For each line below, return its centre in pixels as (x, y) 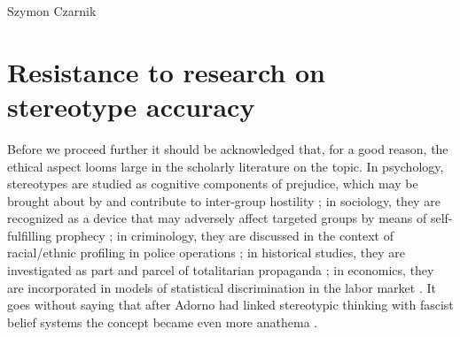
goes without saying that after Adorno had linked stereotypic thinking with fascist (230, 305)
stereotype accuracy (131, 106)
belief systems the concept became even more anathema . (163, 322)
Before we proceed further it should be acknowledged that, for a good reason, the (228, 148)
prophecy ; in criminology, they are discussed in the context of (224, 235)
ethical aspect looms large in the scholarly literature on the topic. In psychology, (226, 166)
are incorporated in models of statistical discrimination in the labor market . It (222, 287)
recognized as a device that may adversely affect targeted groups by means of (217, 218)
